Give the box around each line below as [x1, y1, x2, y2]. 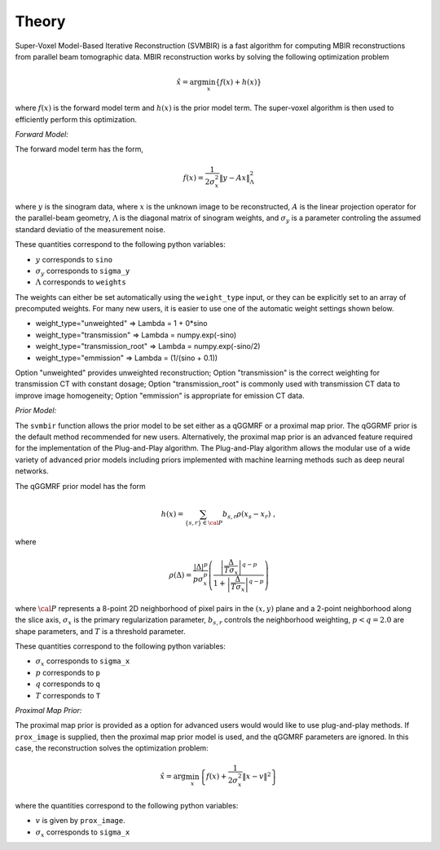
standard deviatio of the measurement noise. [15, 224, 166, 234]
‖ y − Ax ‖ [218, 173, 250, 183]
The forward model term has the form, [15, 144, 144, 154]
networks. [15, 466, 49, 476]
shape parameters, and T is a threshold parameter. [15, 626, 186, 636]
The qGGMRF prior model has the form [15, 481, 146, 491]
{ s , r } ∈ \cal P [184, 519, 223, 527]
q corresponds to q [35, 679, 101, 689]
